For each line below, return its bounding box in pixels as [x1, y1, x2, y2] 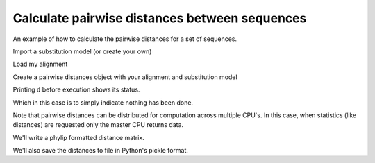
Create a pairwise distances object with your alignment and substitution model [12, 73, 237, 81]
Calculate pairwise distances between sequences [12, 10, 307, 26]
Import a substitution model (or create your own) [12, 47, 152, 55]
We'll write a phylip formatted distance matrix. [12, 133, 145, 141]
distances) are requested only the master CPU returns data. [12, 121, 184, 129]
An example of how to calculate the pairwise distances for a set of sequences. [12, 35, 237, 43]
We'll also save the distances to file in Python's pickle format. [12, 146, 189, 155]
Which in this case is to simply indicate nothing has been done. [12, 98, 194, 107]
